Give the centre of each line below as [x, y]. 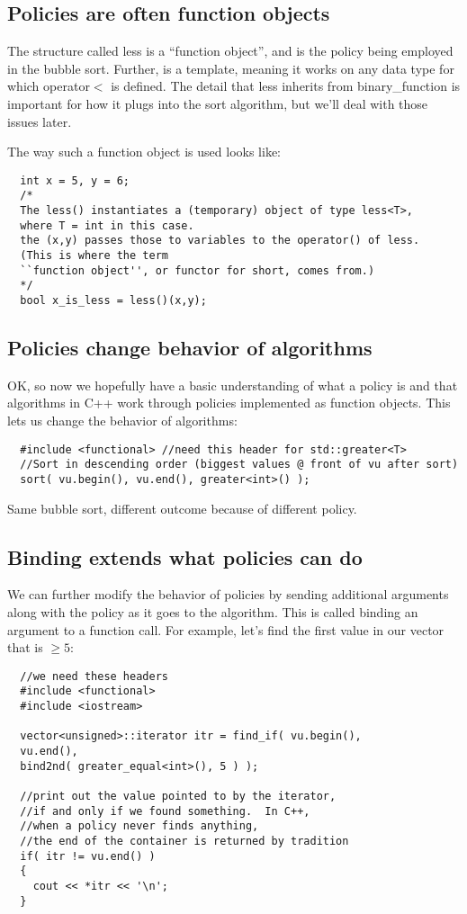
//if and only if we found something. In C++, [165, 811]
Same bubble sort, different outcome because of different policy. [182, 508]
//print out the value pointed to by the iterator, [178, 797]
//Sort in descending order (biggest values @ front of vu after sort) [239, 465]
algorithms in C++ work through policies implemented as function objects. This [229, 403]
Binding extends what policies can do [185, 556]
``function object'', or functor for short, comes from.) [198, 270]
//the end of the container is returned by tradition [184, 842]
